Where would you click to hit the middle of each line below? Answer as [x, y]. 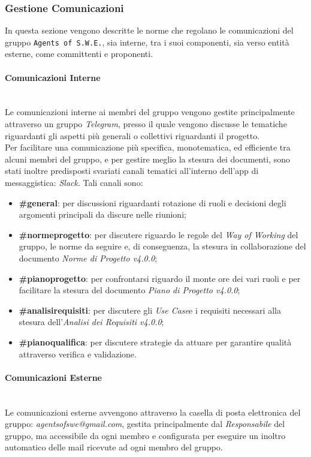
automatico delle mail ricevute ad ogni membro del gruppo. [114, 447]
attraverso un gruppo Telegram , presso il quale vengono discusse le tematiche [146, 124]
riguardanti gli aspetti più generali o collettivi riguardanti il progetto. [132, 135]
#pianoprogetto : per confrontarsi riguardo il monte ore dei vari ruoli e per [160, 278]
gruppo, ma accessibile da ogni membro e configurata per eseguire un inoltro [145, 435]
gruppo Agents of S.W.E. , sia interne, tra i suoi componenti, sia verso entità [147, 42]
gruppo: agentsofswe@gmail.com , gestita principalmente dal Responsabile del [145, 424]
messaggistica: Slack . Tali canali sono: [74, 183]
